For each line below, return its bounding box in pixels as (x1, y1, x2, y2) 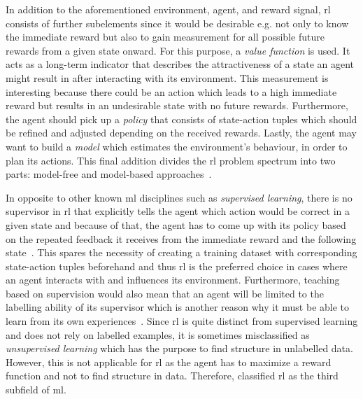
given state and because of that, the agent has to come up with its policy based (6, 217, 346, 232)
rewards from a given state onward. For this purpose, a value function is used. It (6, 43, 350, 57)
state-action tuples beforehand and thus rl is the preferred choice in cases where (6, 258, 348, 273)
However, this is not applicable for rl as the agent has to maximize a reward (6, 354, 332, 369)
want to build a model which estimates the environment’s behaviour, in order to (6, 139, 348, 153)
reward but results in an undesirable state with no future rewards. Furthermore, (6, 98, 348, 113)
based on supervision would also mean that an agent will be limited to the (6, 286, 324, 300)
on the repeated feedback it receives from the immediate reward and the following (6, 231, 357, 246)
